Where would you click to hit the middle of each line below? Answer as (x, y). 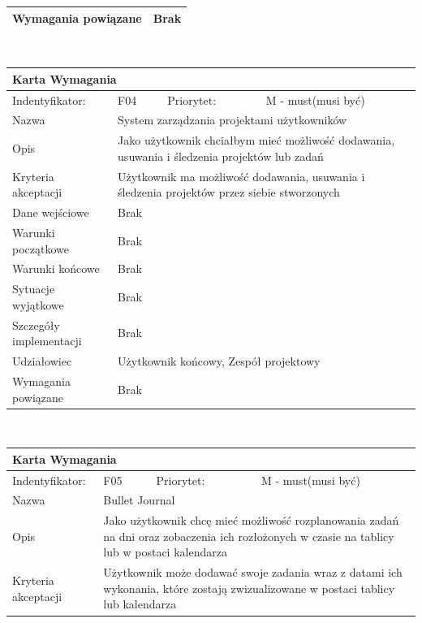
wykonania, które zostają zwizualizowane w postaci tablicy (249, 588)
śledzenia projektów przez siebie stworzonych (229, 192)
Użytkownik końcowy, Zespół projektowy (219, 361)
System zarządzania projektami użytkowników (233, 120)
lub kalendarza (140, 604)
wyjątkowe (38, 304)
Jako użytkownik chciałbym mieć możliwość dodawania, (256, 140)
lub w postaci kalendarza (165, 552)
